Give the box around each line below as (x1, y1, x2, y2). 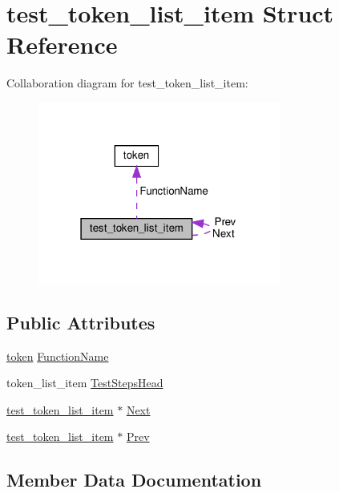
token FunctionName (6, 347, 109, 364)
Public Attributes (6, 309, 155, 334)
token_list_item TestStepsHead (6, 374, 163, 391)
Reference (6, 28, 118, 61)
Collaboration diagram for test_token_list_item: (6, 75, 248, 91)
